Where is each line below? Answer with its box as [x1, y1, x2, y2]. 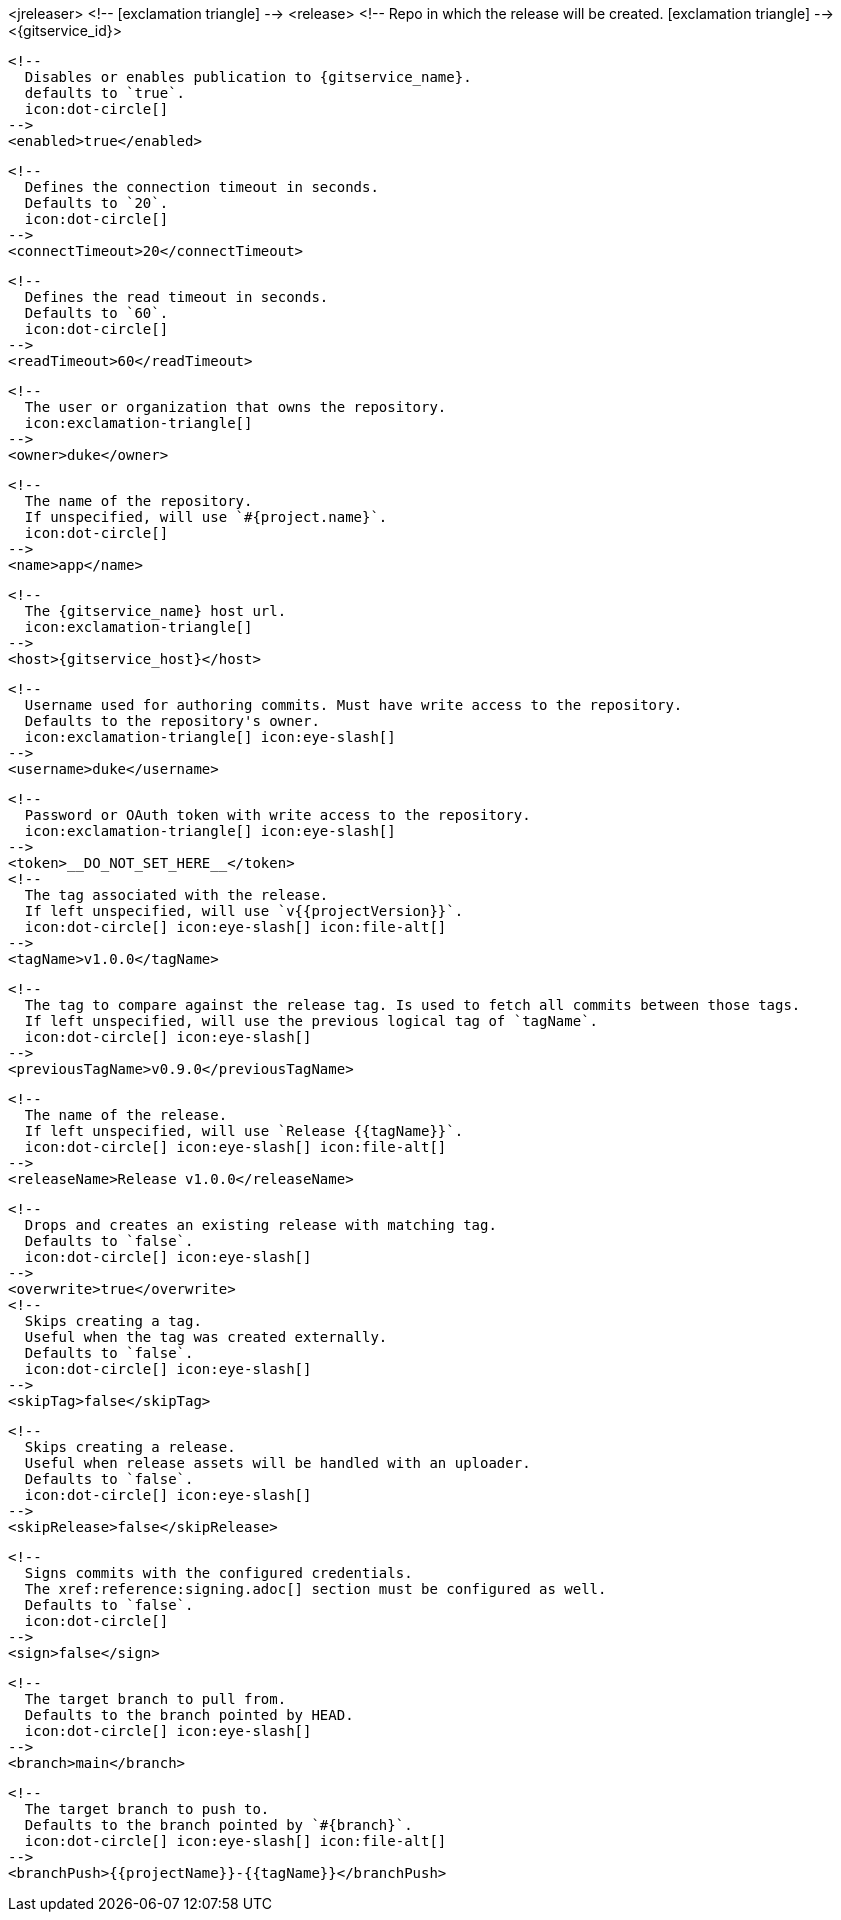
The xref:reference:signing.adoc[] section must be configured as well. [24, 1581, 607, 1597]
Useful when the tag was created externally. [24, 1329, 388, 1345]
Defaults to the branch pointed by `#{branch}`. [24, 1817, 413, 1833]
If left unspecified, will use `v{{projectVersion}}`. [24, 903, 464, 919]
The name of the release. [24, 1107, 228, 1123]
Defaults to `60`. [24, 305, 169, 321]
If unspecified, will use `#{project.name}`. [24, 509, 388, 525]
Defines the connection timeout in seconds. [24, 179, 379, 195]
